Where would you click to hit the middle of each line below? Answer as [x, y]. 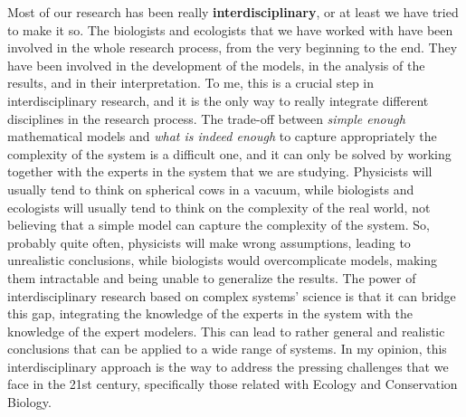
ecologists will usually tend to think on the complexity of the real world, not [219, 207]
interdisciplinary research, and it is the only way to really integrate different [218, 100]
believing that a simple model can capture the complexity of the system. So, [219, 225]
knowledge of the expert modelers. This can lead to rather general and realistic [226, 331]
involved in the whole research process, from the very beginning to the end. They [233, 47]
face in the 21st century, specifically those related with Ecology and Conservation [233, 384]
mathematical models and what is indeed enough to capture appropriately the [222, 136]
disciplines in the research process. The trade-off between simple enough [206, 118]
